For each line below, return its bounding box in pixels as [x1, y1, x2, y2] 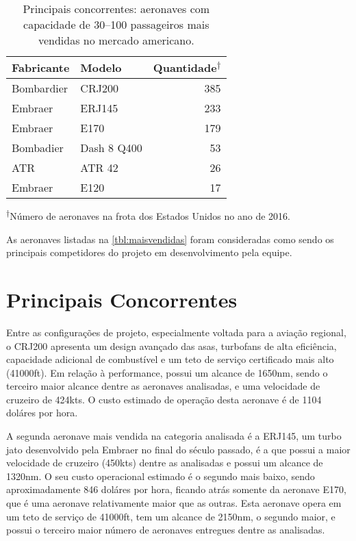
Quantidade [153, 60, 217, 75]
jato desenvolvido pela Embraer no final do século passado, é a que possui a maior [6, 442, 351, 456]
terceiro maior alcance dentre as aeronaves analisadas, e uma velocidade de [6, 379, 320, 393]
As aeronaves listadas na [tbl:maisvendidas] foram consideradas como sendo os [6, 231, 334, 246]
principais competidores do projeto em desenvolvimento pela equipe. [6, 245, 292, 260]
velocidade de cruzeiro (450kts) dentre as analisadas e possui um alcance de [6, 455, 323, 470]
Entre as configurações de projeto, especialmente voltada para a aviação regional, [6, 325, 346, 339]
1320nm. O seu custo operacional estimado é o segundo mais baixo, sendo [6, 468, 315, 483]
